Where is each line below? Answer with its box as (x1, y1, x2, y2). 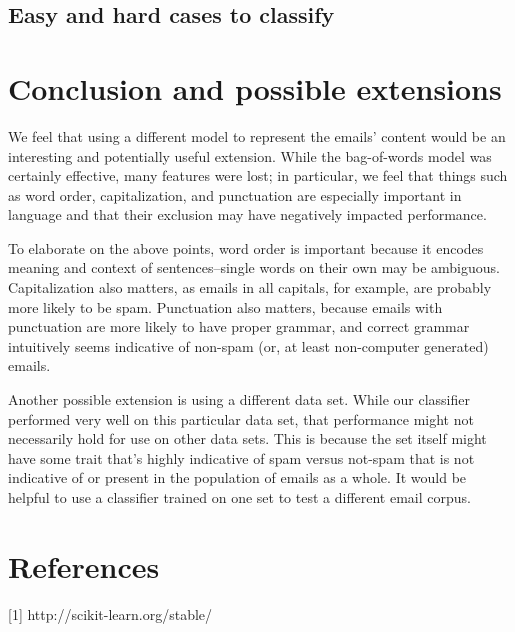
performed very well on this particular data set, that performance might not (8, 408, 474, 429)
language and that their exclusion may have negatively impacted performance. (8, 204, 487, 225)
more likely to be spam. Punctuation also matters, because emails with (8, 296, 443, 317)
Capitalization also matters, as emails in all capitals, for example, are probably (8, 277, 492, 298)
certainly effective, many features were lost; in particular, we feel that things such (8, 165, 508, 186)
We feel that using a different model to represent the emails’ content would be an (8, 125, 506, 146)
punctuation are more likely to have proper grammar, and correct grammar (8, 316, 470, 337)
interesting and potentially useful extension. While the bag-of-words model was (8, 145, 492, 166)
